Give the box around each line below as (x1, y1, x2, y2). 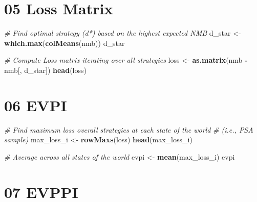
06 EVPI (4, 94, 67, 115)
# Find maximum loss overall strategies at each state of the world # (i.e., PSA (4, 124, 253, 135)
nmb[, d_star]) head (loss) (4, 64, 87, 75)
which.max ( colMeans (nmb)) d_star (4, 37, 125, 48)
